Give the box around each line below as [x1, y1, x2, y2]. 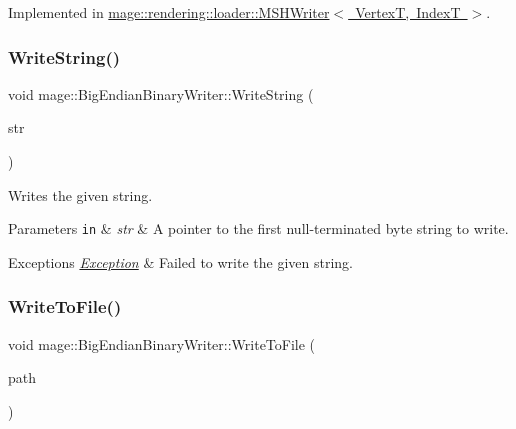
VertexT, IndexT [355, 2, 461, 22]
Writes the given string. [8, 184, 153, 205]
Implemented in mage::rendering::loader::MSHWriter [8, 2, 330, 22]
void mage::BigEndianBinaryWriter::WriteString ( [8, 83, 314, 104]
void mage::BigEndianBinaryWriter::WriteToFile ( [8, 333, 316, 354]
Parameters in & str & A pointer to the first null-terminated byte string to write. [8, 218, 509, 239]
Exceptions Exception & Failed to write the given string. [8, 251, 353, 272]
